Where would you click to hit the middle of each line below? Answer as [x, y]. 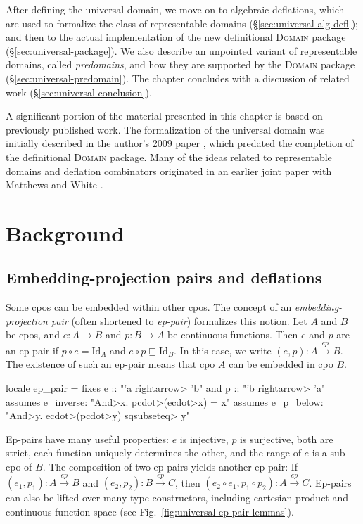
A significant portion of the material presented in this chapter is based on [164, 116]
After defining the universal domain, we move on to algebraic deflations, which [175, 9]
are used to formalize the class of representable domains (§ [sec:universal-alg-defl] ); [182, 23]
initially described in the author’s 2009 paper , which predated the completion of [180, 143]
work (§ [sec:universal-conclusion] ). [79, 92]
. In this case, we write [223, 350]
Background [65, 232]
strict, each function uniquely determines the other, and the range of [153, 453]
